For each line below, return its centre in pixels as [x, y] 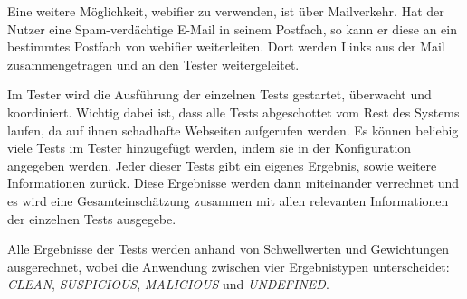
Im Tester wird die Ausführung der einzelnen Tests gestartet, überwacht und [219, 94]
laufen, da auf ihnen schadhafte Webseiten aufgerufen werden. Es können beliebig [233, 130]
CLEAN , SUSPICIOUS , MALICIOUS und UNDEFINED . [168, 284]
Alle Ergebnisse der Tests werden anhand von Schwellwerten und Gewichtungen [229, 249]
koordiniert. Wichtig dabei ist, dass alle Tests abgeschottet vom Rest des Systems [233, 112]
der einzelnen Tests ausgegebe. [92, 218]
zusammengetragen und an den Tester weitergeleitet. [153, 64]
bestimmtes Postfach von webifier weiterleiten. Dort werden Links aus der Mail [226, 47]
